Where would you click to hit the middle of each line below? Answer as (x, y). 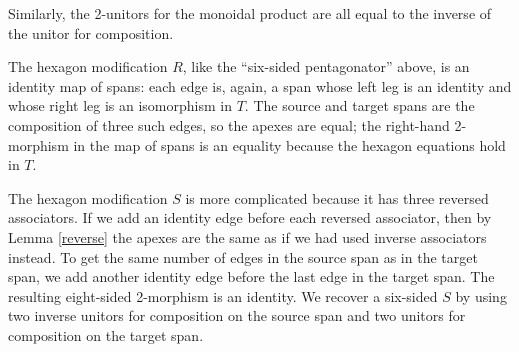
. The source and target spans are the (359, 105)
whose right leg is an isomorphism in (120, 105)
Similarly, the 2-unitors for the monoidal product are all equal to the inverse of (250, 13)
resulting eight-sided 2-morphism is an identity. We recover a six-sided (223, 295)
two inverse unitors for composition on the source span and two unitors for (237, 315)
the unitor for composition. (91, 32)
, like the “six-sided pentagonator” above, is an (326, 66)
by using (481, 295)
